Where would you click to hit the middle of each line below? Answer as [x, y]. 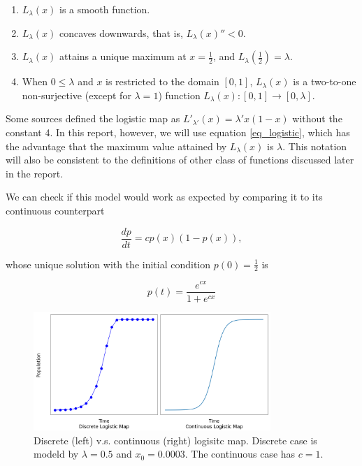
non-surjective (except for [77, 95]
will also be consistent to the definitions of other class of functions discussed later [180, 160]
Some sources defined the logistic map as [93, 118]
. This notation [315, 146]
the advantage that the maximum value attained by [116, 146]
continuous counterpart [55, 210]
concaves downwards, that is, [121, 32]
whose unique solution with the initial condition [108, 264]
